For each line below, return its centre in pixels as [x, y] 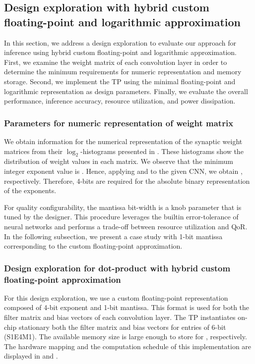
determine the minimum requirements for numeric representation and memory [123, 72]
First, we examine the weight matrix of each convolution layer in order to [116, 62]
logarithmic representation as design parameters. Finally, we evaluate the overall [126, 91]
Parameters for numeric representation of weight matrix [119, 123]
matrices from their [33, 151]
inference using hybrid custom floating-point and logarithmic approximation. [120, 52]
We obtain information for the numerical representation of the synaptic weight [123, 141]
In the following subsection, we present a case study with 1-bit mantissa [113, 236]
